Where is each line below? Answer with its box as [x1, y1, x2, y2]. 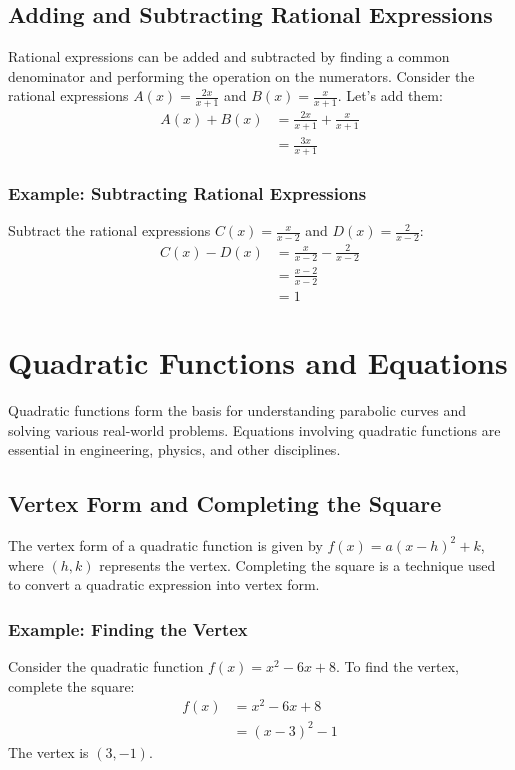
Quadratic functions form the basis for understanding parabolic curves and [8, 399, 467, 420]
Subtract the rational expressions [8, 220, 211, 241]
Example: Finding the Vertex [8, 616, 248, 641]
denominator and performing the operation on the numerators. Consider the [8, 65, 475, 86]
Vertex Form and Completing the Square [8, 488, 442, 519]
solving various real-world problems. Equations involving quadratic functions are [8, 419, 501, 440]
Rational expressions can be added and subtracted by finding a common [8, 46, 450, 67]
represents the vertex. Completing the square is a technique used [99, 554, 496, 575]
